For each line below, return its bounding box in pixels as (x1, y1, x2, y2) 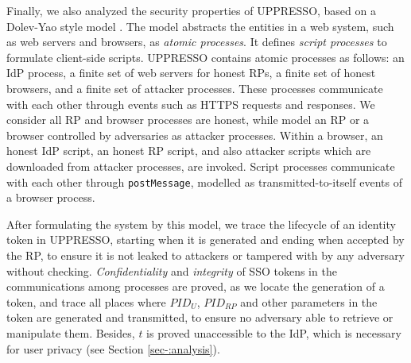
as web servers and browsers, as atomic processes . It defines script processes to (6, 33, 387, 50)
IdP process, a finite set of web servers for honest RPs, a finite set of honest (6, 64, 376, 81)
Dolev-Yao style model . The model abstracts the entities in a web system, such (6, 17, 394, 34)
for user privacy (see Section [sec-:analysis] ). (6, 340, 220, 357)
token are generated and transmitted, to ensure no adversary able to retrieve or (6, 309, 394, 326)
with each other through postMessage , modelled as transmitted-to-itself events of (6, 173, 402, 190)
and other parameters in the (240, 293, 378, 310)
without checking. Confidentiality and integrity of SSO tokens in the (6, 262, 337, 279)
